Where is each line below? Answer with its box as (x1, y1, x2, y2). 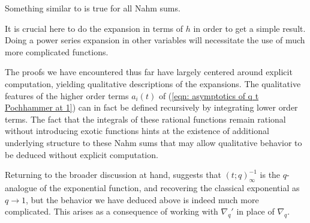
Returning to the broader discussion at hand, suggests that (5, 168, 221, 181)
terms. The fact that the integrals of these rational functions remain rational (5, 112, 286, 125)
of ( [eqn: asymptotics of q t (158, 89, 259, 102)
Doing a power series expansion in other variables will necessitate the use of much (5, 34, 305, 46)
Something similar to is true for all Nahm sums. (5, 2, 180, 14)
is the (260, 168, 281, 181)
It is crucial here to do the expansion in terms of (5, 22, 183, 34)
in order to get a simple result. (193, 22, 306, 34)
